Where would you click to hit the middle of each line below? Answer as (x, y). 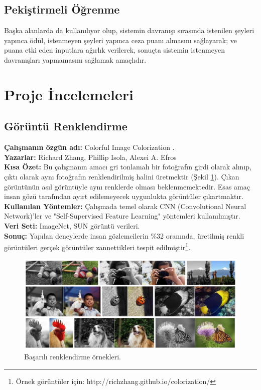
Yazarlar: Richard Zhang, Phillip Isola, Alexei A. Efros (90, 157)
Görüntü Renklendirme (66, 126)
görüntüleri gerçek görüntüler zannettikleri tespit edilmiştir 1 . (97, 246)
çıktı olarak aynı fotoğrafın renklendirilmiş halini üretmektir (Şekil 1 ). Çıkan (122, 176)
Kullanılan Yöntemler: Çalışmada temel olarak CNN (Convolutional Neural (125, 206)
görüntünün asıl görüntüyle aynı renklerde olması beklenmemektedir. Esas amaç (127, 186)
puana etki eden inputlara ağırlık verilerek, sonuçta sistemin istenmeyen (114, 50)
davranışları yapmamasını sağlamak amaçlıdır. (75, 59)
